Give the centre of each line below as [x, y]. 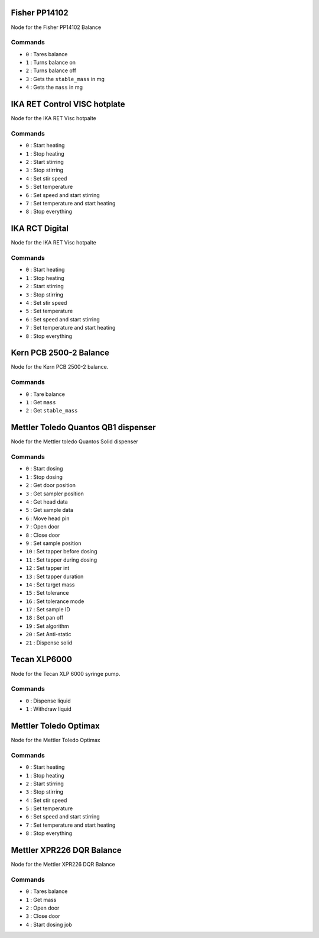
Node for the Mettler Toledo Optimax [56, 740]
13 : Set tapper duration [55, 576]
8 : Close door [43, 535]
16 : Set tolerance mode [55, 601]
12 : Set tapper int [48, 568]
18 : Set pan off [45, 618]
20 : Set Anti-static [48, 634]
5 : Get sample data [49, 510]
